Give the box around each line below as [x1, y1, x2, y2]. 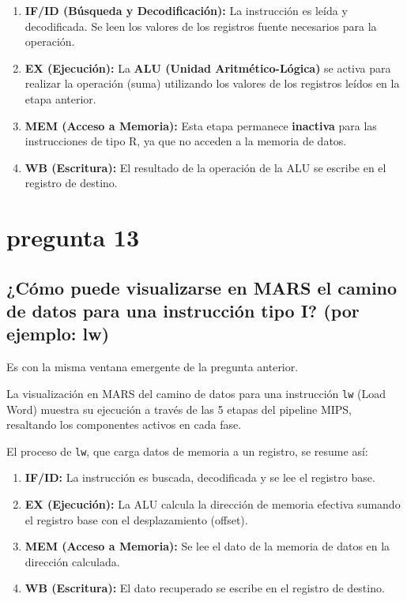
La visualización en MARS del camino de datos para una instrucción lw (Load [6, 385, 386, 401]
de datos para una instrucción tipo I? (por [6, 299, 360, 323]
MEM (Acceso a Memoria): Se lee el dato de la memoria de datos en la [24, 538, 390, 554]
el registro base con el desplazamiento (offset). [24, 511, 248, 528]
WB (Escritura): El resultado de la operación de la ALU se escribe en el [24, 159, 386, 175]
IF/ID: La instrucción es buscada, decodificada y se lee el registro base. [24, 469, 375, 486]
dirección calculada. [24, 553, 120, 569]
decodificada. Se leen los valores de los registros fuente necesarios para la [24, 17, 377, 34]
